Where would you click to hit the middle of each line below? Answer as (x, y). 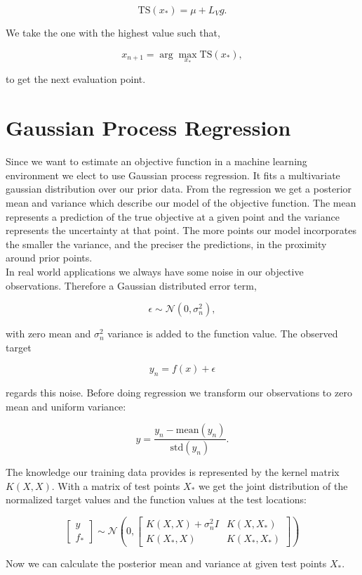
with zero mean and (48, 334)
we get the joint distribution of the (273, 485)
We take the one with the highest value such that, (113, 32)
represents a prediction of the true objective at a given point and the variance (173, 216)
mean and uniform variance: (66, 406)
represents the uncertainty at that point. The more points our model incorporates (181, 230)
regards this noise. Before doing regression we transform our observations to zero (179, 393)
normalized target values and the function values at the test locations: (156, 499)
